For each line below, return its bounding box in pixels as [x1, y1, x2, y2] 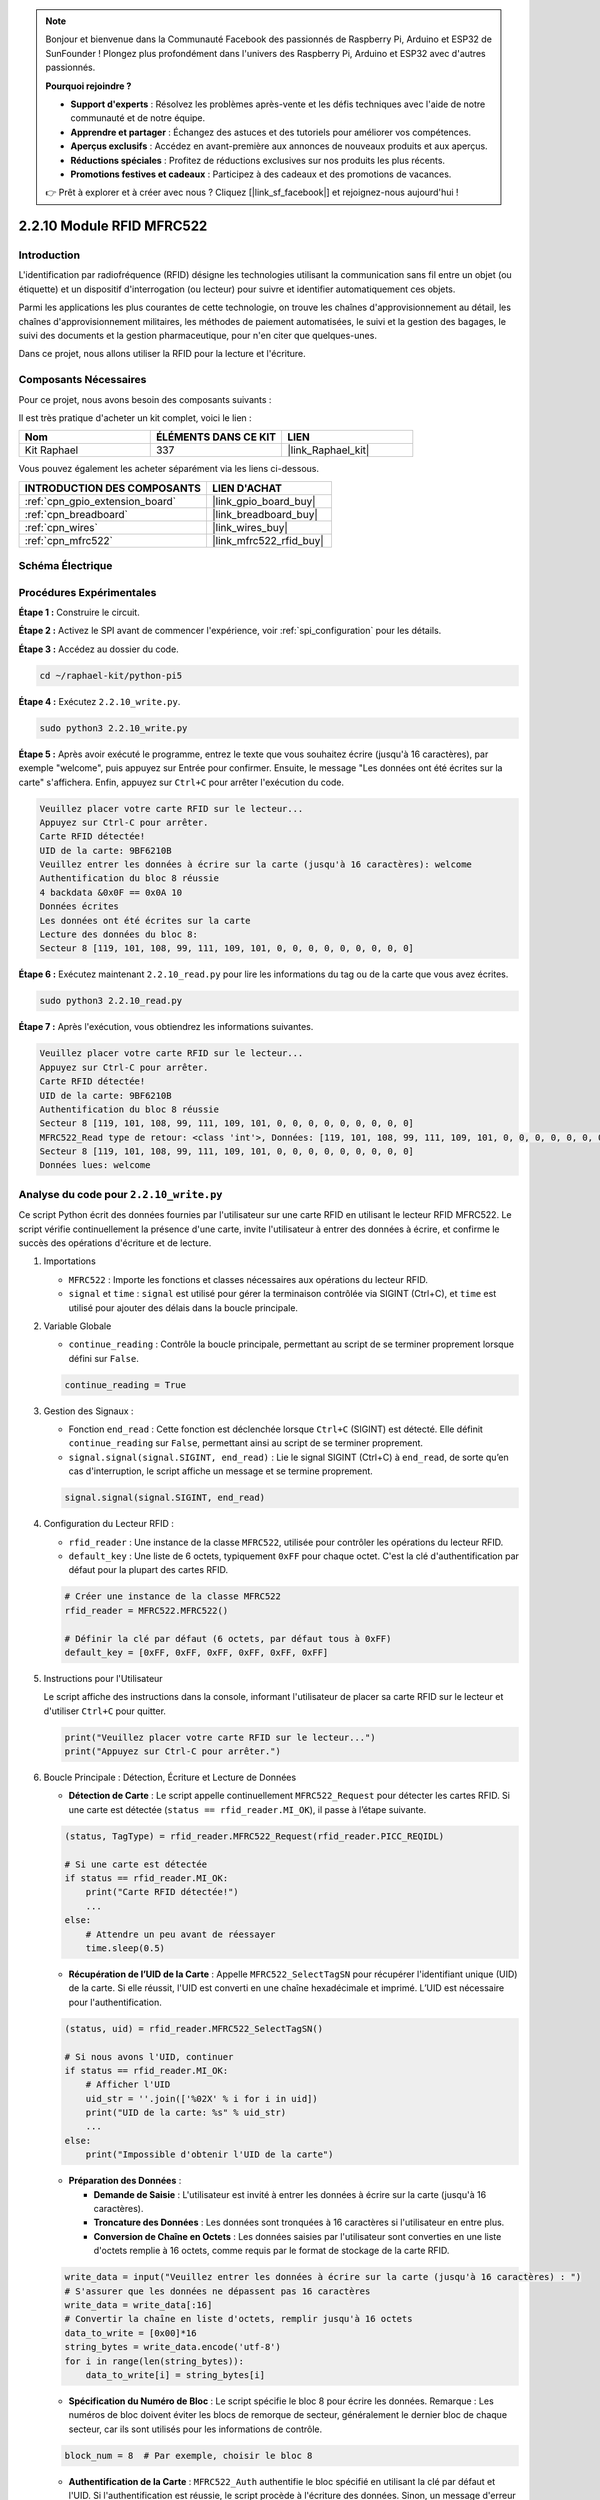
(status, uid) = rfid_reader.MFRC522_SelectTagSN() [64, 2023, 324, 2034]
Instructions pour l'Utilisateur [43, 1672, 164, 1684]
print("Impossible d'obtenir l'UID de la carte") [85, 2149, 334, 2160]
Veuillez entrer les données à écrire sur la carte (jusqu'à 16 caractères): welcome [39, 859, 472, 870]
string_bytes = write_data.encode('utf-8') [64, 2341, 282, 2353]
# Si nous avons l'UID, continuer [64, 2051, 234, 2062]
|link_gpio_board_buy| [211, 494, 316, 508]
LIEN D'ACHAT [211, 481, 282, 495]
